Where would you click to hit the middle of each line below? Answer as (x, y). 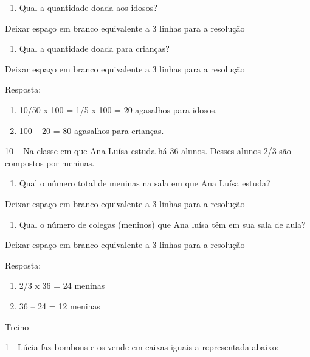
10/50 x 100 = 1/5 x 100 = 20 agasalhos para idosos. (118, 109)
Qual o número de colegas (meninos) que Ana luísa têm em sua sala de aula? (162, 224)
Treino (17, 326)
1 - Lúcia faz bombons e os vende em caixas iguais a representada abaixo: (142, 347)
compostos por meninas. (50, 162)
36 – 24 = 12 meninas (60, 306)
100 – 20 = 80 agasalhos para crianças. (91, 130)
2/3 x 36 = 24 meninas (62, 285)
